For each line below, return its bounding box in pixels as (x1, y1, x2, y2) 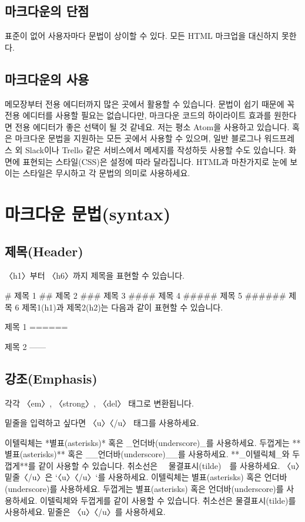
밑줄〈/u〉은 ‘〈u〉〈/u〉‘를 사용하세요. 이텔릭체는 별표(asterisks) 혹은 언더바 (5, 471, 287, 483)
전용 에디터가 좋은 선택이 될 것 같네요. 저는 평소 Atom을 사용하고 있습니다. (15, 120, 290, 133)
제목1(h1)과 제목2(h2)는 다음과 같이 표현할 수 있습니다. (22, 300, 223, 313)
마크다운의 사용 (5, 70, 89, 88)
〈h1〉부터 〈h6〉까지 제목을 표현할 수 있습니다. (5, 269, 185, 282)
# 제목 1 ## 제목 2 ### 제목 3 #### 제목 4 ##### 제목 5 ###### (5, 289, 286, 301)
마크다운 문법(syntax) (5, 201, 171, 225)
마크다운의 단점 (5, 2, 89, 20)
